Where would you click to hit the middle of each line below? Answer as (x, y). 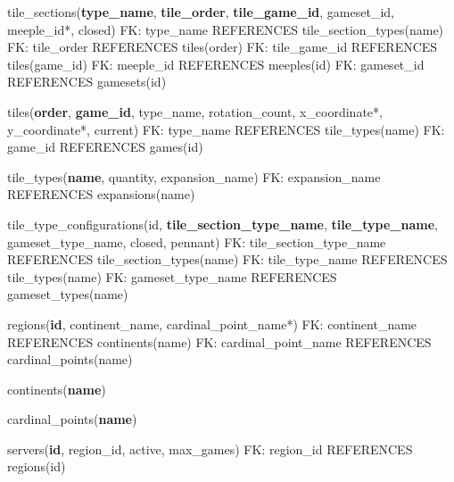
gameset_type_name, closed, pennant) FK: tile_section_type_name (197, 241)
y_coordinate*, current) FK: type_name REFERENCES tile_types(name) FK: (226, 129)
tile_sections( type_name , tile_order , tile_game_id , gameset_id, (201, 12)
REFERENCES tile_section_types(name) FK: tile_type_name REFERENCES (227, 259)
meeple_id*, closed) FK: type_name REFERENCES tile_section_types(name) (226, 29)
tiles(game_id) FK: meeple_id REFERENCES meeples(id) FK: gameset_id (216, 64)
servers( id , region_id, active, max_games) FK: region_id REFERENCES (210, 449)
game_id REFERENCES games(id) (105, 147)
